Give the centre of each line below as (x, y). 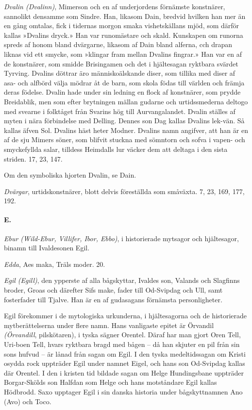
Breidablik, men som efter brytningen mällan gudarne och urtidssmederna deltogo (126, 101)
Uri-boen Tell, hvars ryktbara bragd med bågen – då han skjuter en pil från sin (122, 344)
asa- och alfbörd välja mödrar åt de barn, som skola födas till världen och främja (124, 82)
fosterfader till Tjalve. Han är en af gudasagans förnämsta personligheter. (113, 299)
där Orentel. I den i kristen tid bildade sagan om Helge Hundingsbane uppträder (124, 372)
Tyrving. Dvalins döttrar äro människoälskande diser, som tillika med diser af (120, 73)
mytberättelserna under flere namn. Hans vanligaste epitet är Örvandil (109, 325)
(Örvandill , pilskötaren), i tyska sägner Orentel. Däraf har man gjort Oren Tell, (122, 335)
